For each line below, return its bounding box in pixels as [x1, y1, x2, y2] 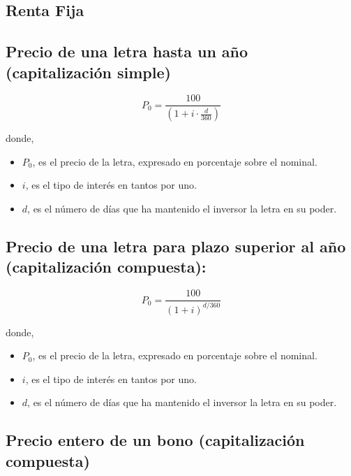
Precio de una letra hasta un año [6, 41, 248, 62]
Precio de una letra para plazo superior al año [6, 236, 346, 257]
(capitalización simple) [6, 61, 171, 82]
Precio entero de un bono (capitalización [6, 429, 305, 451]
